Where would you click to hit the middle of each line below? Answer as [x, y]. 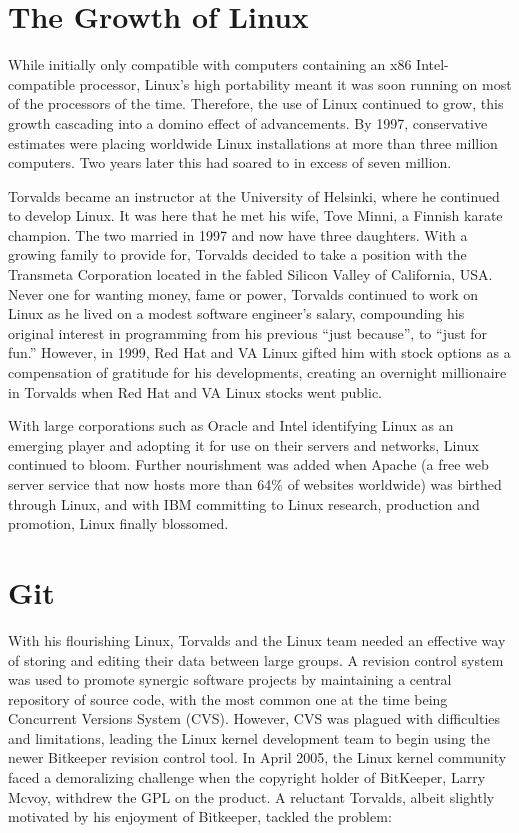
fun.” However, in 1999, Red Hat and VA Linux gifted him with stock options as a [259, 352]
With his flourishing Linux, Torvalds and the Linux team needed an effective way [257, 639]
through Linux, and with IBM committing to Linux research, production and [244, 503]
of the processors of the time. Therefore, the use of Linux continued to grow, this [256, 103]
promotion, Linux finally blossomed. [118, 523]
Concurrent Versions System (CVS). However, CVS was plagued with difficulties [254, 718]
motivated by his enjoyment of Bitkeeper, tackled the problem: [200, 816]
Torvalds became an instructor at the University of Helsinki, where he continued [254, 195]
